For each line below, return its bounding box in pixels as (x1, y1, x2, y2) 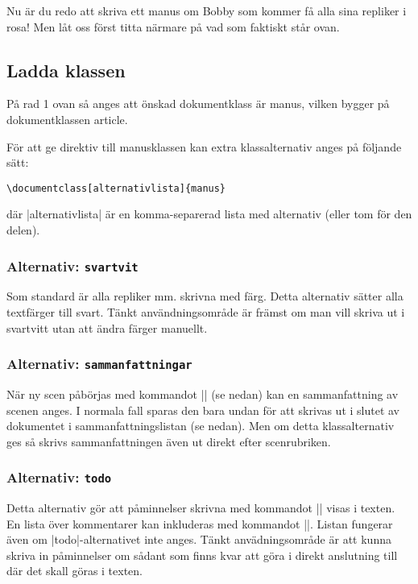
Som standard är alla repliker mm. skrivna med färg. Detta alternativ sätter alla (6, 288, 404, 304)
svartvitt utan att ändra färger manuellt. (6, 319, 208, 336)
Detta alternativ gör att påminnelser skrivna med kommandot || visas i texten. (6, 499, 395, 516)
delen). (6, 222, 40, 238)
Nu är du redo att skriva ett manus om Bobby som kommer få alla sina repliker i (6, 2, 407, 19)
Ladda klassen (6, 57, 126, 82)
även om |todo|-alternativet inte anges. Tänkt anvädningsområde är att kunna (6, 531, 391, 548)
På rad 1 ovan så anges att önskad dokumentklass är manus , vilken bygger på (6, 95, 390, 112)
